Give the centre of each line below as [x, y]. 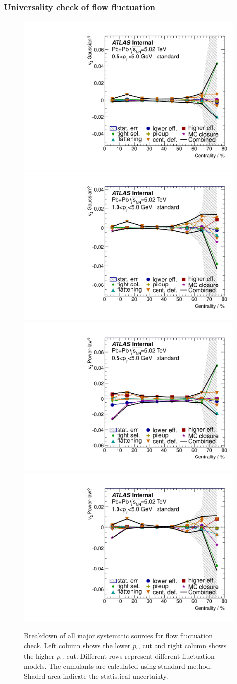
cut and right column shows [184, 645]
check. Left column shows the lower [77, 645]
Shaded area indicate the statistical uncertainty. [96, 676]
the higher [39, 655]
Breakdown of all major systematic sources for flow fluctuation [118, 636]
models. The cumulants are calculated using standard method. [118, 666]
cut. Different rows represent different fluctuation [140, 655]
